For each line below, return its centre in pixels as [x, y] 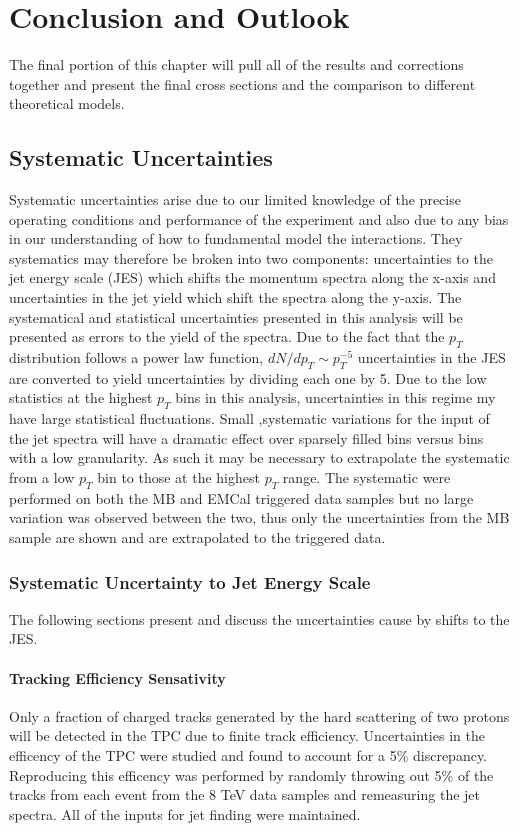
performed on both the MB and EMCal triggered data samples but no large [241, 497]
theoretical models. [67, 103]
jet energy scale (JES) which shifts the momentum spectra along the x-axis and [252, 277]
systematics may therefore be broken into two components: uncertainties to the [251, 257]
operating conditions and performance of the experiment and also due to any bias [259, 218]
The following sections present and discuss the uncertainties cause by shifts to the [259, 618]
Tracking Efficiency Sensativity [117, 677]
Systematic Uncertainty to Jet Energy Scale [190, 581]
